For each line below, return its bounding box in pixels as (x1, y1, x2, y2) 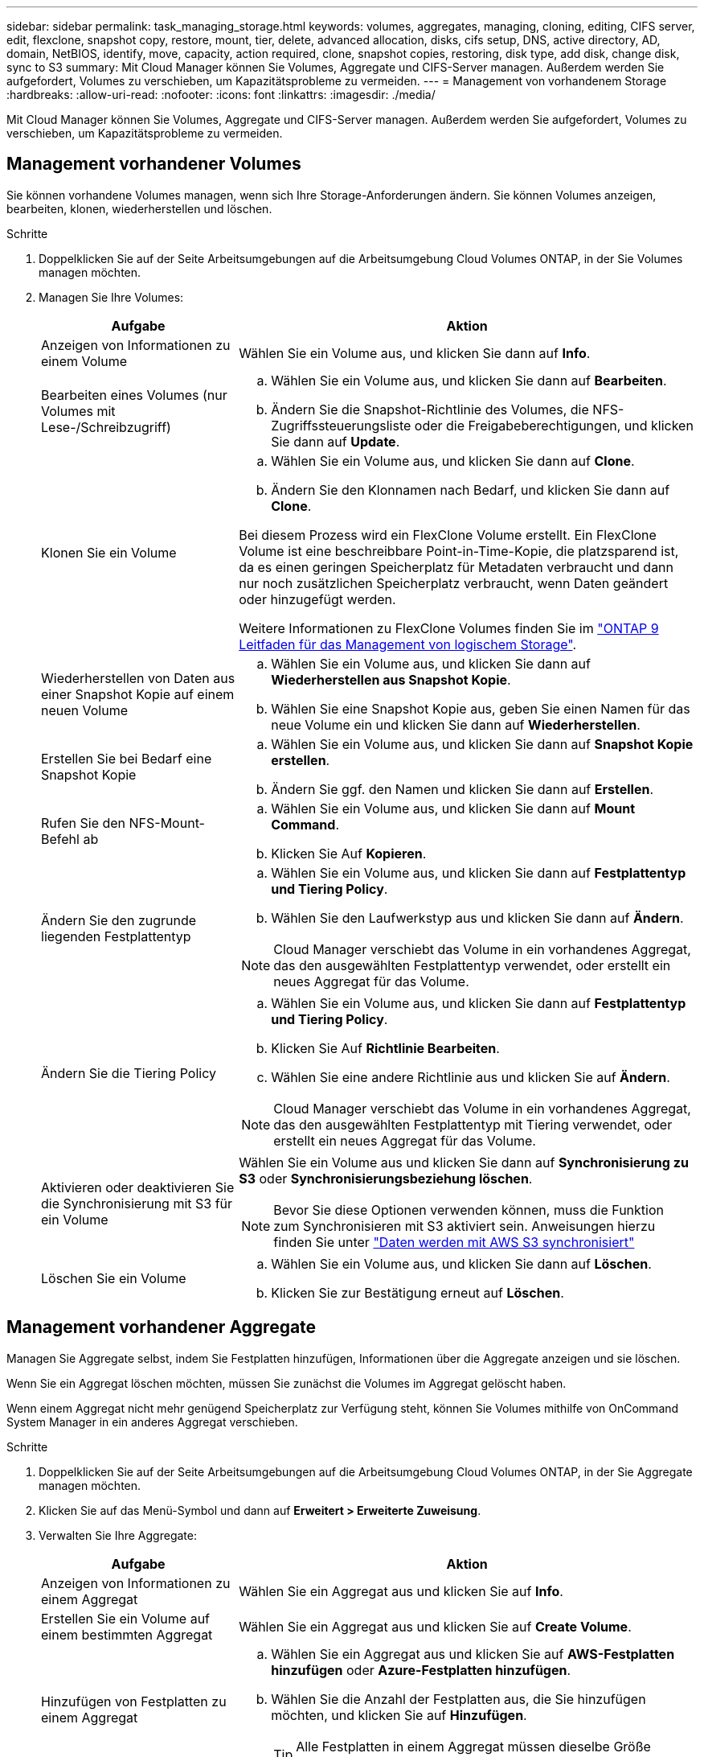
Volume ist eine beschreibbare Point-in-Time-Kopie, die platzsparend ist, (239, 542, 679, 559)
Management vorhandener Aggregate (6, 1317, 317, 1338)
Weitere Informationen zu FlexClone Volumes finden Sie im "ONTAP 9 (239, 619, 659, 636)
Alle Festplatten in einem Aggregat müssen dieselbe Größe (296, 1738, 651, 1755)
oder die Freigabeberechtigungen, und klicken (414, 417, 694, 434)
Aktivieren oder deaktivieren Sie (41, 1179, 235, 1195)
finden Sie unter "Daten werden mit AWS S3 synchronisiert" (273, 1233, 635, 1250)
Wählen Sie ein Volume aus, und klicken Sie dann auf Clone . (271, 452, 635, 469)
